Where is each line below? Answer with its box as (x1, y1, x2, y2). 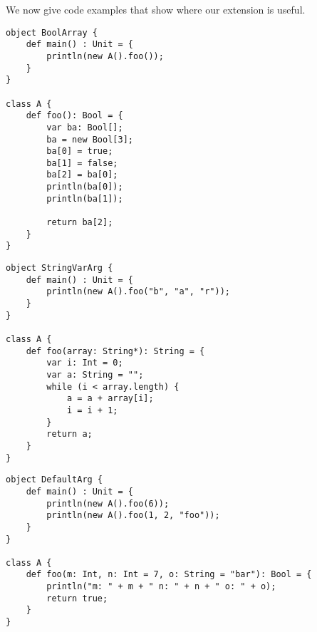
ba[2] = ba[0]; (46, 170, 118, 180)
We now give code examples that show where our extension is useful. (6, 2, 306, 16)
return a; (46, 429, 93, 440)
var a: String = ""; (46, 369, 144, 380)
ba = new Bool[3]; (46, 134, 133, 145)
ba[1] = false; (46, 157, 118, 168)
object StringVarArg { (6, 263, 113, 274)
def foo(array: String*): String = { (26, 346, 205, 356)
